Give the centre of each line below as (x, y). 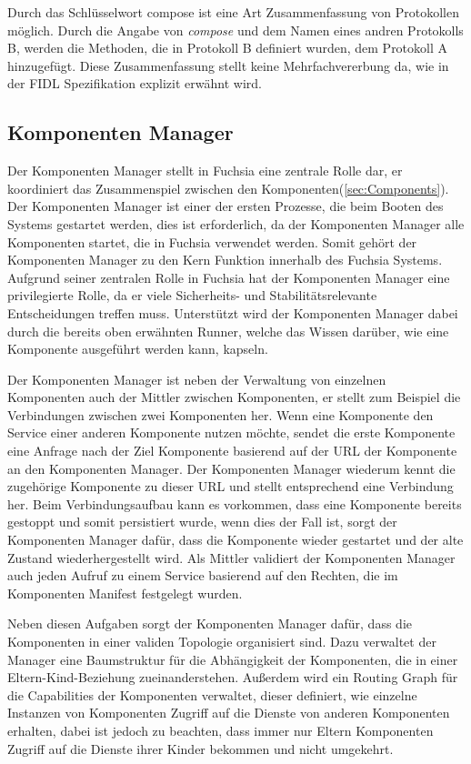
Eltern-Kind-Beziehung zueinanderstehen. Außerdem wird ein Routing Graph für (233, 677)
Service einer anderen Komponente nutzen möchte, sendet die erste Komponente (231, 432)
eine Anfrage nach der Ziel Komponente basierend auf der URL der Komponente (232, 451)
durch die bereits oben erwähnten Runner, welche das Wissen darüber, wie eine (228, 331)
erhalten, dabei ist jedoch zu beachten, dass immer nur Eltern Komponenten (220, 730)
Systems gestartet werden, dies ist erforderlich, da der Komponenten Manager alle (236, 223)
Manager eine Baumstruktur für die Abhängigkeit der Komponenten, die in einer (233, 659)
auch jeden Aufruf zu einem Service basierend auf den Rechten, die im (203, 575)
